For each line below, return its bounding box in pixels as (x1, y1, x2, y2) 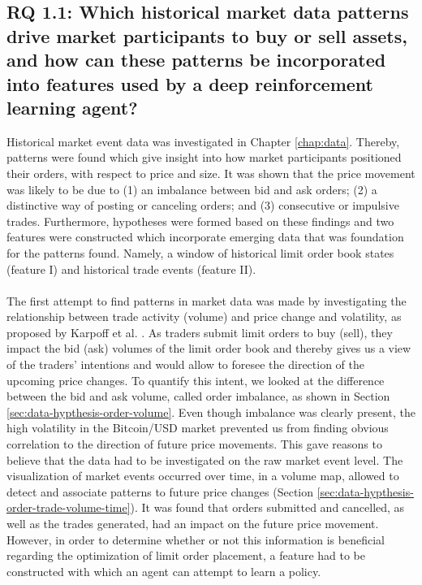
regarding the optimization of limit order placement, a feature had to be (6, 547, 365, 564)
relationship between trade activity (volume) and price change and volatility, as (6, 308, 402, 325)
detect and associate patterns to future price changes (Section (6, 483, 314, 500)
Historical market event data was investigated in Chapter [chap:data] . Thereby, (6, 132, 400, 149)
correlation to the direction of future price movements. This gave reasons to (6, 435, 382, 453)
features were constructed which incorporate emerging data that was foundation (6, 228, 404, 245)
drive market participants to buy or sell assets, (6, 23, 407, 48)
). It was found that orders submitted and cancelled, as (130, 499, 405, 516)
